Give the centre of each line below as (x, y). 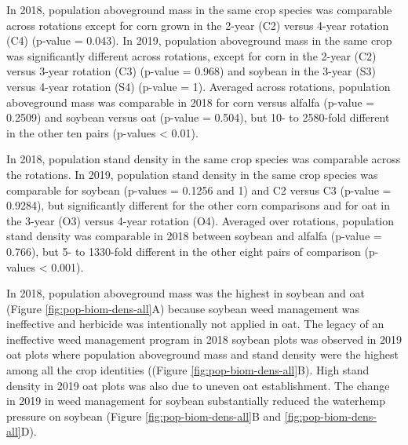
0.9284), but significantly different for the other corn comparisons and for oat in (198, 205)
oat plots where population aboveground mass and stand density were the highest (202, 354)
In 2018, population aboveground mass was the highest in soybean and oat (186, 293)
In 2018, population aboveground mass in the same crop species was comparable (199, 9)
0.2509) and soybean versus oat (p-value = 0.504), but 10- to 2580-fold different (198, 117)
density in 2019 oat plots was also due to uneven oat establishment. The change (198, 385)
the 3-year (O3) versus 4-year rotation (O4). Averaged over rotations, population (200, 220)
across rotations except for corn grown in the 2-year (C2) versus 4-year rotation (198, 25)
